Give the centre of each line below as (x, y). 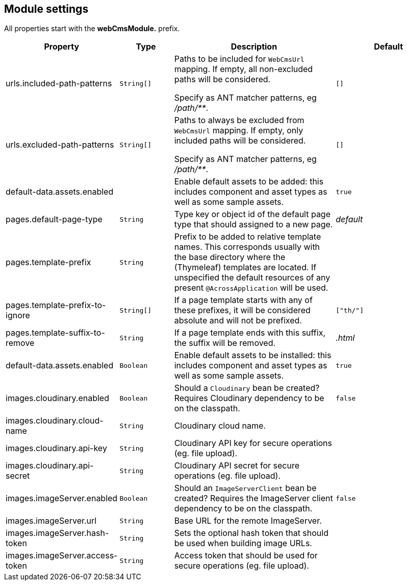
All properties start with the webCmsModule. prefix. (92, 29)
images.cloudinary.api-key (56, 448)
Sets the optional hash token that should (251, 533)
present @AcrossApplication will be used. (251, 288)
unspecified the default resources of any (252, 278)
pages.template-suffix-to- (55, 333)
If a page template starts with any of (243, 300)
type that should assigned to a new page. (253, 225)
